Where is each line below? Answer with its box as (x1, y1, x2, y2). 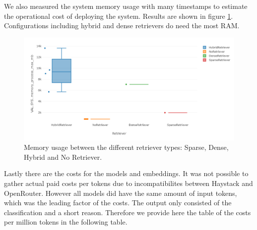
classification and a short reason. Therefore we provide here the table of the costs (4, 207, 251, 217)
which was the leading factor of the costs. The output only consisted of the (4, 197, 232, 208)
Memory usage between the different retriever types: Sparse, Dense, (24, 142, 229, 152)
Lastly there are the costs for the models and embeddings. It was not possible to (4, 168, 249, 179)
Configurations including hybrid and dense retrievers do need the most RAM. (4, 20, 240, 31)
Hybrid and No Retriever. (24, 151, 102, 162)
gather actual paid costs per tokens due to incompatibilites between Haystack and (4, 178, 253, 188)
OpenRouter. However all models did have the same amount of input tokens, (4, 187, 237, 198)
